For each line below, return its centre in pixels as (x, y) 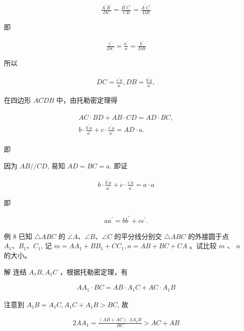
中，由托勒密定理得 (87, 100)
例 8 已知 (18, 236)
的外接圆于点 (208, 236)
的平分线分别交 (138, 236)
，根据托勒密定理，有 (94, 271)
